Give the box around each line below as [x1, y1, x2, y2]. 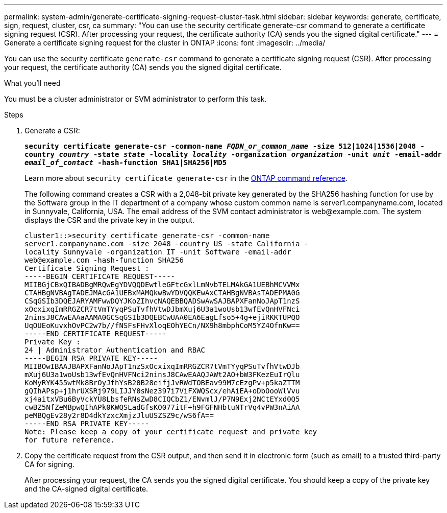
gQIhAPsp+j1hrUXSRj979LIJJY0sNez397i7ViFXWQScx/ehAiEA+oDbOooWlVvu [24, 387, 300, 395]
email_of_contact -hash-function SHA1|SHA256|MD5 [24, 158, 227, 167]
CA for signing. [24, 460, 74, 469]
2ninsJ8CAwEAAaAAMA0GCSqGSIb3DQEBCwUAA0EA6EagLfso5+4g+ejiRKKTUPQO [24, 313, 300, 321]
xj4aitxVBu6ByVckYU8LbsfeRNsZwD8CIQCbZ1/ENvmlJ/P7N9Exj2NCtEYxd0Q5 [24, 395, 300, 403]
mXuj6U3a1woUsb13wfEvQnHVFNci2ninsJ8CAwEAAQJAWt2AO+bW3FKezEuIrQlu [24, 370, 300, 379]
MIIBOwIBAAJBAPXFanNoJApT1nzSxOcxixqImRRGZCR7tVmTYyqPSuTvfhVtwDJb [24, 362, 300, 370]
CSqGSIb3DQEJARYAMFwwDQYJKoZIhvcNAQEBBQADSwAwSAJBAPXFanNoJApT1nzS [24, 297, 300, 305]
